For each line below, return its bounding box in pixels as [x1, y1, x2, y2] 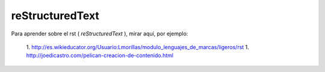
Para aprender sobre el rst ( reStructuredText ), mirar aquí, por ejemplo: [11, 30, 188, 37]
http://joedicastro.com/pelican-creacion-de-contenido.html [26, 52, 174, 59]
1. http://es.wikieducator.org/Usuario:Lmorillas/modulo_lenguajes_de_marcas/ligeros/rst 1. [26, 43, 249, 50]
